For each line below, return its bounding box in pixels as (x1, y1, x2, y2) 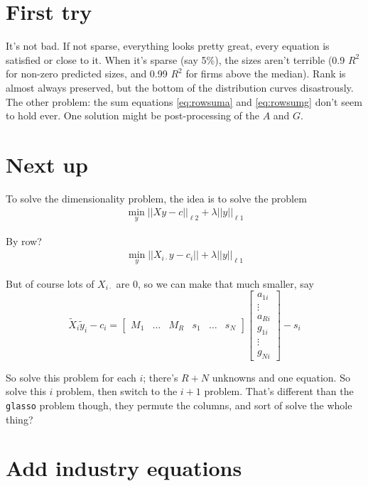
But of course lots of (6, 276, 94, 291)
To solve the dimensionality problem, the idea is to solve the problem (6, 190, 307, 205)
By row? (6, 233, 42, 248)
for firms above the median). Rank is (185, 66, 346, 81)
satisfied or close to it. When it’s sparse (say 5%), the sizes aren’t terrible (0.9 (6, 52, 345, 67)
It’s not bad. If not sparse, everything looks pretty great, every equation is (6, 38, 330, 53)
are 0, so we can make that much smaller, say (116, 276, 314, 291)
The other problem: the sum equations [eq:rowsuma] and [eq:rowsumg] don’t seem (6, 94, 362, 109)
